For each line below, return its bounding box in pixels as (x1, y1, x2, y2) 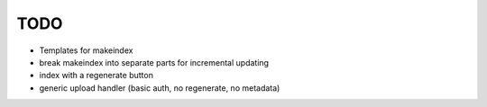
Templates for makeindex (39, 45, 133, 56)
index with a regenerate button (39, 70, 153, 81)
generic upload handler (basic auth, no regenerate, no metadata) (39, 82, 280, 94)
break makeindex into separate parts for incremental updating (39, 57, 270, 67)
